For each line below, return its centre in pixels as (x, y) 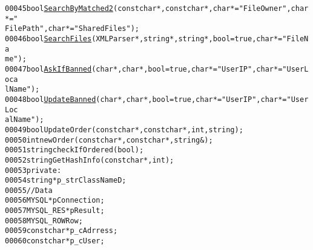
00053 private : (33, 170)
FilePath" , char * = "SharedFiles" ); (72, 29)
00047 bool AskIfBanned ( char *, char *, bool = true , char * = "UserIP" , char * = (144, 69)
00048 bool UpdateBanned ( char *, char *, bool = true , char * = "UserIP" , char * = (146, 99)
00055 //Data (29, 190)
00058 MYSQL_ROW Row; (44, 221)
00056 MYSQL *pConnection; (55, 201)
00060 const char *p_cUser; (55, 241)
